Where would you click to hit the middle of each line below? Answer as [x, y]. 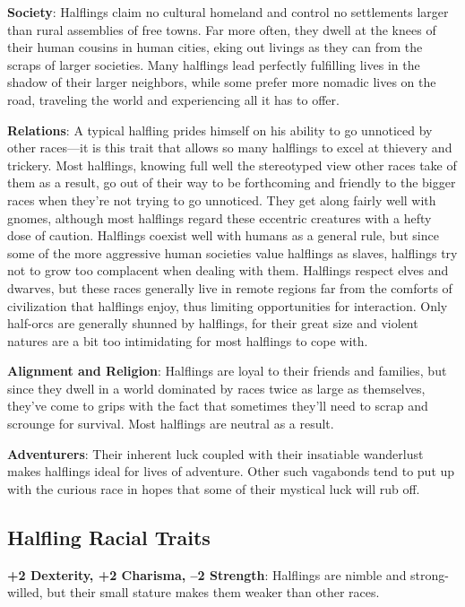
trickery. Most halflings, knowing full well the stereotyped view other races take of [232, 165]
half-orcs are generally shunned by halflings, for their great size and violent [213, 323]
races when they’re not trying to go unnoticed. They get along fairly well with [222, 199]
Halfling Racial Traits [109, 537]
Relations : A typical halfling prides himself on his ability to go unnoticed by [220, 130]
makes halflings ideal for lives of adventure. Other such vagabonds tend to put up [231, 471]
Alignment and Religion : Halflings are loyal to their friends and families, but [227, 371]
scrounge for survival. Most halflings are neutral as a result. [171, 424]
